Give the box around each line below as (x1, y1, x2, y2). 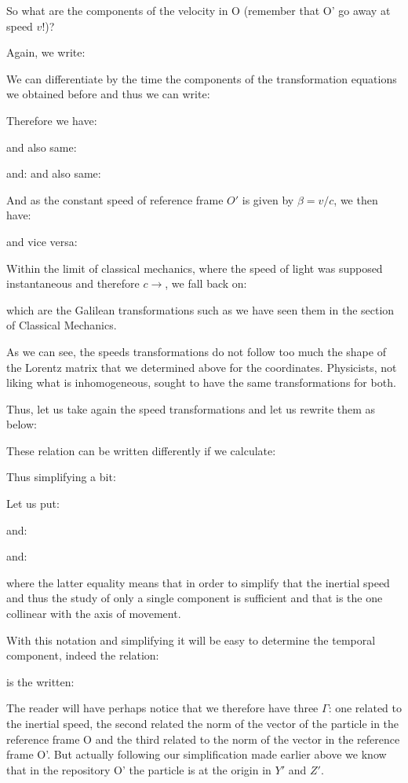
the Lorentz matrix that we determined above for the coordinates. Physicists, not (6, 358, 397, 375)
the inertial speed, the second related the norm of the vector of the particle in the (6, 715, 399, 731)
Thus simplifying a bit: (6, 469, 116, 485)
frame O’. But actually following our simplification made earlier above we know (6, 746, 387, 763)
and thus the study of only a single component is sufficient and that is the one (6, 590, 383, 606)
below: (6, 416, 37, 432)
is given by (242, 191, 294, 208)
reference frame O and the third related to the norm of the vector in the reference (6, 730, 400, 747)
